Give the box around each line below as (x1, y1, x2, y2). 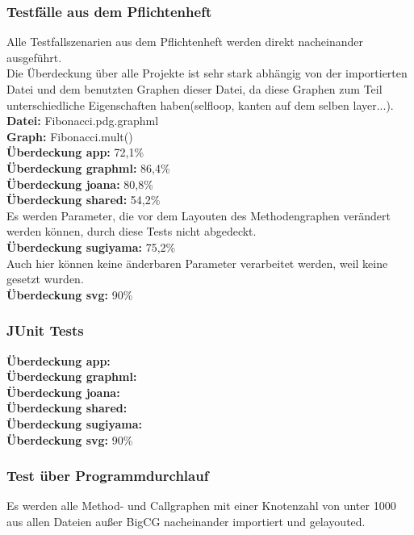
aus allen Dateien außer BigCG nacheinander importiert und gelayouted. (6, 512, 366, 529)
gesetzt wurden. (6, 270, 84, 287)
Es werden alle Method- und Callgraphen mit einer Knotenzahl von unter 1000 (6, 497, 396, 514)
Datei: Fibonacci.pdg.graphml (6, 112, 159, 129)
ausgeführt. (6, 48, 62, 65)
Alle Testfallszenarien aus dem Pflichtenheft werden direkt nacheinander (6, 33, 363, 50)
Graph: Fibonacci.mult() (6, 127, 133, 144)
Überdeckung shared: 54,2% (6, 191, 161, 208)
